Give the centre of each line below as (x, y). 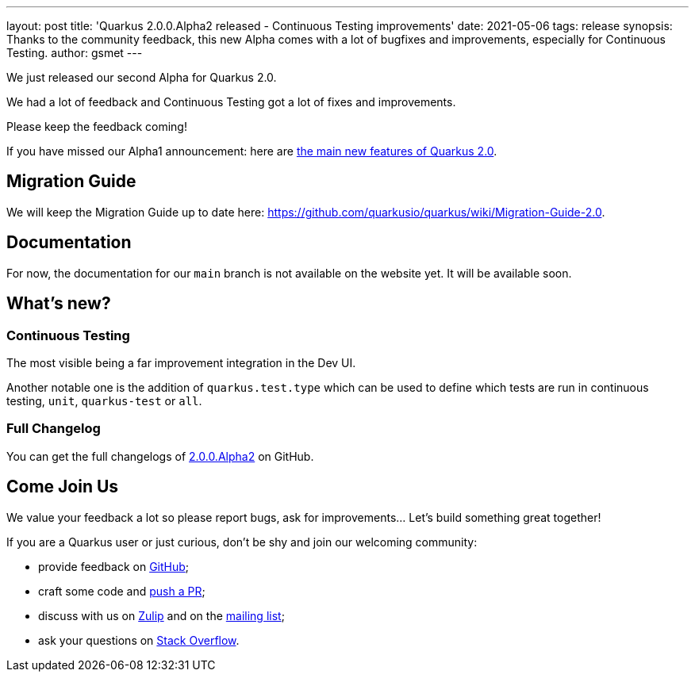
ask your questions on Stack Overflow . (139, 640)
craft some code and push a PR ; (122, 591)
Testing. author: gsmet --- (75, 53)
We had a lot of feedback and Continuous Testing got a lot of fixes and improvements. (231, 102)
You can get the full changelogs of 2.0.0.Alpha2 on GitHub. (160, 456)
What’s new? (59, 304)
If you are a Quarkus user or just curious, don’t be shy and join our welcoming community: (242, 542)
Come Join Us (63, 487)
